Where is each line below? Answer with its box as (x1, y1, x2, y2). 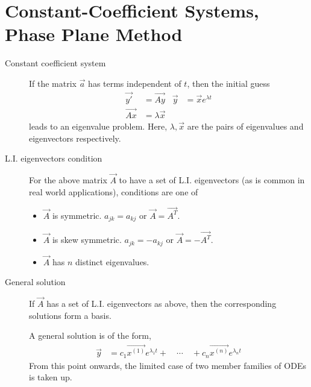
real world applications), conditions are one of (29, 185, 198, 198)
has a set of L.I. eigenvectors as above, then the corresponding (46, 297, 277, 310)
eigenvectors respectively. (29, 131, 121, 144)
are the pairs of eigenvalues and (187, 120, 304, 132)
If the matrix (29, 77, 77, 89)
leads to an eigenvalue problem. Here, (29, 120, 168, 132)
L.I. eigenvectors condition (5, 152, 102, 165)
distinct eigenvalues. (75, 255, 149, 268)
